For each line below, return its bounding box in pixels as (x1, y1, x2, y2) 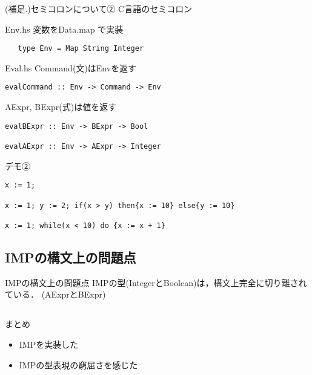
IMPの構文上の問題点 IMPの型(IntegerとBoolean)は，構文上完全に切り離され (5, 276, 307, 289)
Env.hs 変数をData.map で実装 (5, 22, 124, 35)
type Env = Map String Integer (18, 44, 144, 53)
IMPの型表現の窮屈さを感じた (19, 358, 138, 371)
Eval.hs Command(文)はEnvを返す (5, 61, 137, 74)
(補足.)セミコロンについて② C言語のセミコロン (5, 2, 193, 15)
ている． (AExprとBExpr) (5, 288, 106, 301)
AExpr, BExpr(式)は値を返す (5, 100, 117, 113)
